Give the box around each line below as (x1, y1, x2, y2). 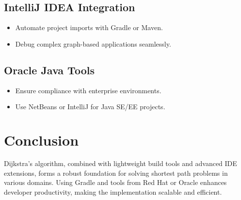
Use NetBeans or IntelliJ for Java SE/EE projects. (15, 101, 165, 112)
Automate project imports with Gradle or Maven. (15, 22, 163, 33)
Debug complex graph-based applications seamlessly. (15, 38, 171, 49)
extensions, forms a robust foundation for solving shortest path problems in (4, 167, 228, 178)
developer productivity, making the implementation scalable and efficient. (4, 186, 222, 197)
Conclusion (4, 130, 79, 150)
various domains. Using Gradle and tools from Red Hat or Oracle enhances (4, 177, 227, 187)
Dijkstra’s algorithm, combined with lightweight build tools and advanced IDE (4, 158, 237, 168)
